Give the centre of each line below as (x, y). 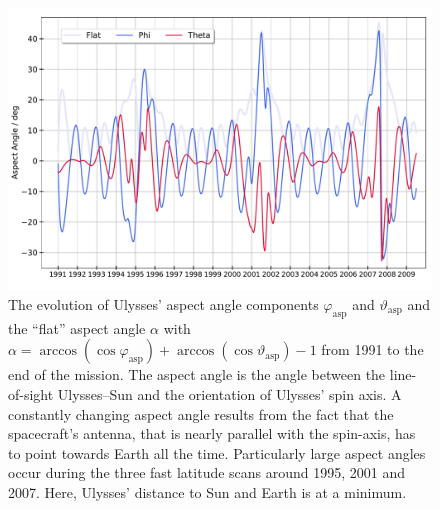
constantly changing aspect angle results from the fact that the (201, 413)
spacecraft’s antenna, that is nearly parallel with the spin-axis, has (212, 433)
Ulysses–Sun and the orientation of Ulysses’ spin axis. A (229, 393)
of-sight (31, 393)
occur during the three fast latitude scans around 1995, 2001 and (207, 472)
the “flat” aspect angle (77, 327)
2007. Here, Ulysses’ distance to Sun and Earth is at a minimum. (207, 491)
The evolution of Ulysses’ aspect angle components (163, 303)
